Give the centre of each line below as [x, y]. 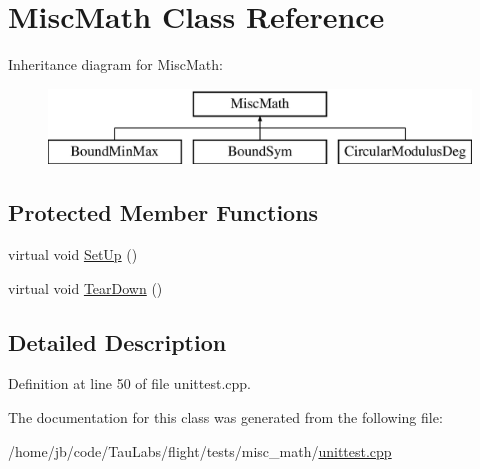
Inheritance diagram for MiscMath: [115, 64]
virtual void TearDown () [85, 287]
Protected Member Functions [163, 212]
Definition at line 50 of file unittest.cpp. [129, 383]
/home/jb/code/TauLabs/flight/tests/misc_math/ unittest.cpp [200, 450]
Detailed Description [117, 341]
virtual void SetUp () [73, 254]
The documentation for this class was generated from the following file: [225, 417]
